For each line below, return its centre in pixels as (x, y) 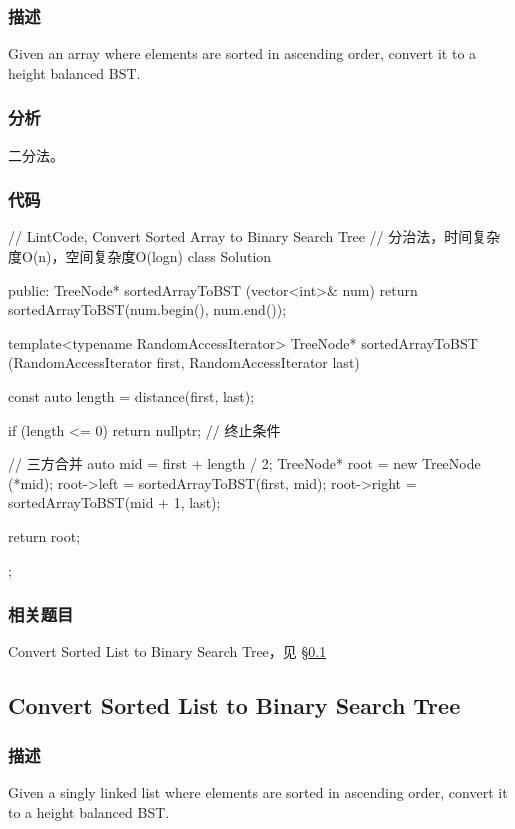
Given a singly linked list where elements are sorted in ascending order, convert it (258, 791)
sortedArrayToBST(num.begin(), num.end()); (147, 309)
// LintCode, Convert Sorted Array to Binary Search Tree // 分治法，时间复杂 (254, 236)
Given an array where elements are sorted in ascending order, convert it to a (242, 53)
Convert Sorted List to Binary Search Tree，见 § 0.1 (167, 651)
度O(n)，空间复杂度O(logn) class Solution (140, 256)
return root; (44, 535)
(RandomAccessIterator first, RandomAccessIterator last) (184, 362)
